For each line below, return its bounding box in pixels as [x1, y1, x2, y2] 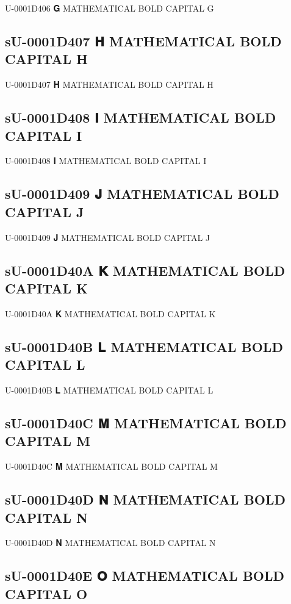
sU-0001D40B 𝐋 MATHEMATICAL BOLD [5, 337, 283, 356]
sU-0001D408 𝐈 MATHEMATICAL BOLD [5, 108, 276, 127]
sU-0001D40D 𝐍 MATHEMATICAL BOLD [5, 490, 286, 509]
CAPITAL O [5, 584, 88, 603]
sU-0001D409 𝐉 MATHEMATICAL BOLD [5, 184, 279, 203]
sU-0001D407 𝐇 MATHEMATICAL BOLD [5, 31, 282, 50]
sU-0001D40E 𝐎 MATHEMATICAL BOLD [5, 566, 285, 585]
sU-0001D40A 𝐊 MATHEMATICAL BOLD [5, 261, 286, 279]
